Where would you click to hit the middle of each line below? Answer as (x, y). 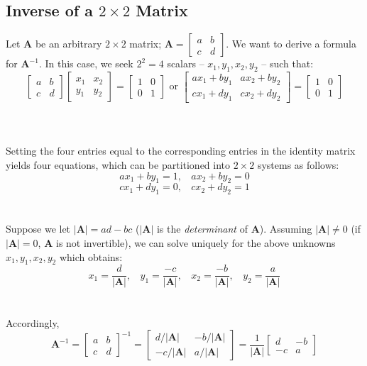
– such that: (287, 63)
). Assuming (286, 229)
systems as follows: (298, 165)
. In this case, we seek (86, 63)
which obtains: (91, 256)
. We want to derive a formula (291, 44)
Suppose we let (38, 229)
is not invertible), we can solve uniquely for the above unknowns (196, 243)
